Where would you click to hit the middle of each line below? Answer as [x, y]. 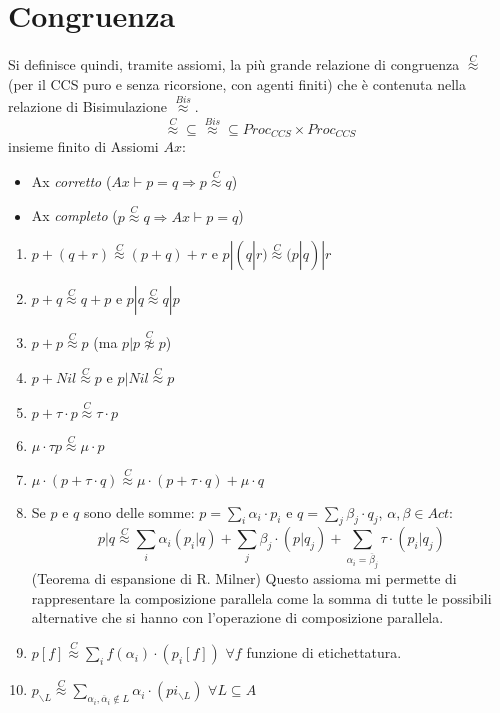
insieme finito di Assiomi [83, 146]
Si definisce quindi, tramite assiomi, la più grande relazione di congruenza [234, 64]
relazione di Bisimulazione [87, 105]
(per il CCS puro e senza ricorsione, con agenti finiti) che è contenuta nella [237, 83]
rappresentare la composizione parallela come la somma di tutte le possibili [261, 597]
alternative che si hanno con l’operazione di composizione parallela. [237, 617]
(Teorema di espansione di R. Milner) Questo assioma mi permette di [244, 578]
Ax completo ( [74, 215]
